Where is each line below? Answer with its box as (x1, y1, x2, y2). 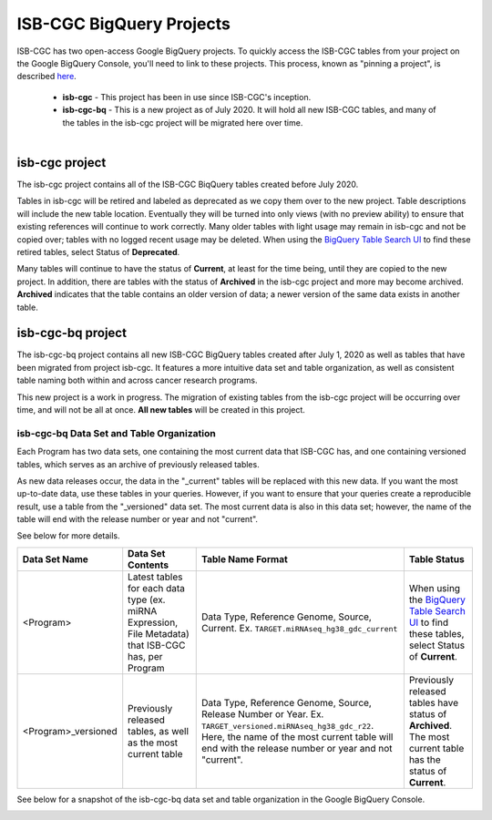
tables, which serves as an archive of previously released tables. (16, 458, 260, 469)
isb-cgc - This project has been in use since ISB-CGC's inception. (62, 91, 312, 102)
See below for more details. (16, 530, 120, 541)
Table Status (408, 552, 465, 565)
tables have (408, 696, 459, 709)
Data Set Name (22, 552, 88, 565)
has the (408, 753, 441, 765)
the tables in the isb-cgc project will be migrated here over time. (62, 117, 303, 128)
